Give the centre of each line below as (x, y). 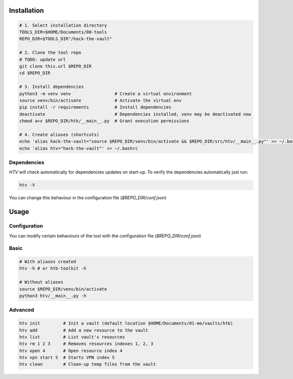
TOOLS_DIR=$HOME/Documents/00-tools (63, 32)
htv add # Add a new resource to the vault (84, 330)
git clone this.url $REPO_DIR (55, 66)
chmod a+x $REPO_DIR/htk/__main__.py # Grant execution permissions (104, 121)
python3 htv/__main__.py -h (53, 296)
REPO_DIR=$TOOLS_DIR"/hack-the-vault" (66, 39)
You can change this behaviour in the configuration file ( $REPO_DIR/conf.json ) (88, 198)
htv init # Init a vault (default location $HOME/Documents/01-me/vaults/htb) (126, 323)
